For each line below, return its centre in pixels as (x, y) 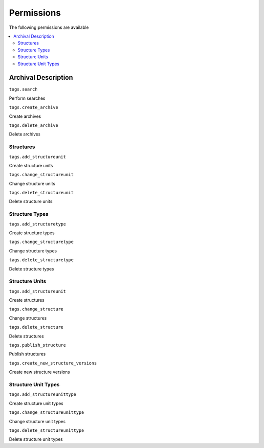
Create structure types (32, 233)
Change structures (28, 318)
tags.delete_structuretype (41, 260)
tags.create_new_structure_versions (53, 363)
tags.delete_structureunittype (46, 430)
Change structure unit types (37, 421)
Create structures (27, 300)
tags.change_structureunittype (46, 413)
